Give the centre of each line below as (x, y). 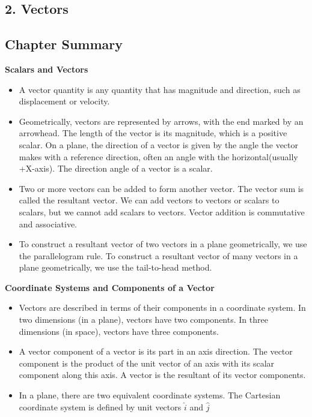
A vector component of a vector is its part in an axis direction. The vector (156, 351)
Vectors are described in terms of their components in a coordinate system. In (162, 307)
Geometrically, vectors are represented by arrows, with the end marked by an (161, 121)
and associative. (48, 223)
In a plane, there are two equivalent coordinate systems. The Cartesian (150, 395)
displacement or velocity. (64, 101)
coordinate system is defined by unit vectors (100, 406)
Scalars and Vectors (47, 69)
